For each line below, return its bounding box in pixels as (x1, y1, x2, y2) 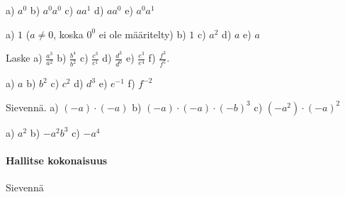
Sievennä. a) (6, 99, 59, 114)
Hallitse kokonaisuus (6, 152, 108, 167)
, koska (53, 26, 84, 41)
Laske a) (6, 50, 43, 65)
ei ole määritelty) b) (98, 26, 186, 41)
